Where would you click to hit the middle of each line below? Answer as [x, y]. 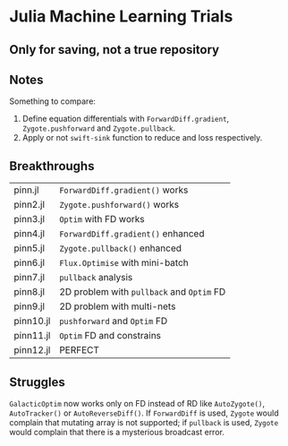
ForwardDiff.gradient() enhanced [132, 234]
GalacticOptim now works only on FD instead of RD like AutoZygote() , [137, 404]
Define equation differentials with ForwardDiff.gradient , [126, 119]
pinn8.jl [29, 292]
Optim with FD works [102, 219]
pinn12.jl [32, 350]
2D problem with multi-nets [118, 306]
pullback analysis [96, 278]
